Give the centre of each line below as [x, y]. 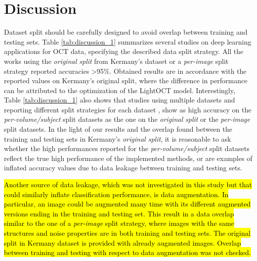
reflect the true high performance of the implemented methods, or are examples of [128, 158]
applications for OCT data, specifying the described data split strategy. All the [124, 51]
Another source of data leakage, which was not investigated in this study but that [128, 184]
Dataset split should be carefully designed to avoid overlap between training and [126, 32]
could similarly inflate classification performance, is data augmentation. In [116, 194]
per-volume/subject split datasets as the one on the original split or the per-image [127, 119]
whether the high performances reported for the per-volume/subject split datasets [127, 148]
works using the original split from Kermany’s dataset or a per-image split [116, 61]
